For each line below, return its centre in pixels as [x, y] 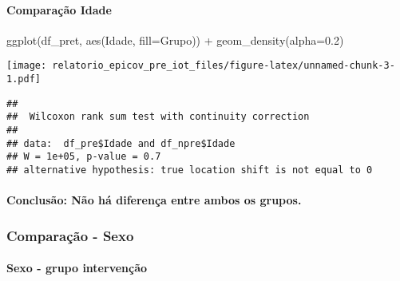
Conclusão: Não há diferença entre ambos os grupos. [154, 200]
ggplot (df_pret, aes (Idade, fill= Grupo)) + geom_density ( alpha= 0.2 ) [175, 40]
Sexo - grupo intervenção [77, 268]
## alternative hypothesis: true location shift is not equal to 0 [190, 170]
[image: [27, 66]
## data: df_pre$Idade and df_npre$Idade [121, 143]
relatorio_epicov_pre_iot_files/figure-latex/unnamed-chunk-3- [224, 66]
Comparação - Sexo [70, 235]
